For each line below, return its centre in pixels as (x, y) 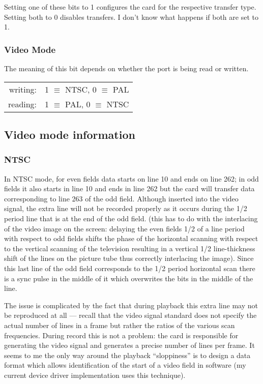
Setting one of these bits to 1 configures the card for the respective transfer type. (130, 7)
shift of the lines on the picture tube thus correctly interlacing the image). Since (129, 258)
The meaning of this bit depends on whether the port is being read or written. (126, 68)
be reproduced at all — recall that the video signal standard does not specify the (130, 315)
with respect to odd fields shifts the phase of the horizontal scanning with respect (131, 238)
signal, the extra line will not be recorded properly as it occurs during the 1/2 (126, 208)
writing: (23, 89)
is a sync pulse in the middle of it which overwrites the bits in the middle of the (129, 278)
